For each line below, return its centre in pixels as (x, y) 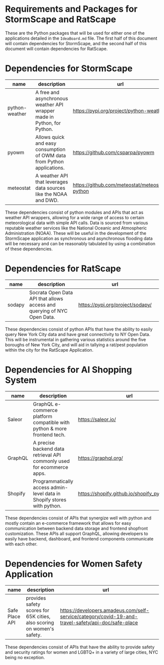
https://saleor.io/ (97, 419)
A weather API (52, 176)
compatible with (51, 422)
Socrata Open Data (51, 292)
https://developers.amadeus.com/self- (105, 610)
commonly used (51, 461)
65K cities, (38, 616)
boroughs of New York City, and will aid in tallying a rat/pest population (76, 345)
